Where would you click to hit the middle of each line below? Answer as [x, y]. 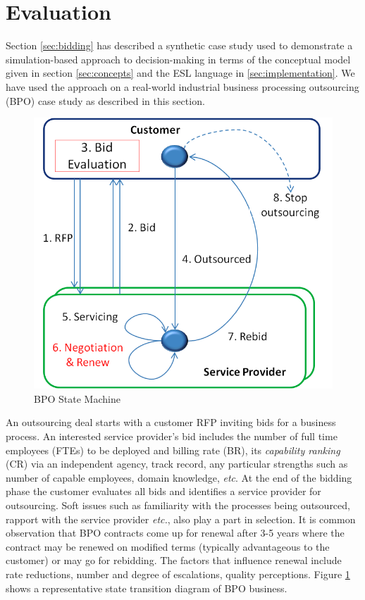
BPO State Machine [77, 398]
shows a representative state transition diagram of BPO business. [147, 588]
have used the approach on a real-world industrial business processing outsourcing [182, 86]
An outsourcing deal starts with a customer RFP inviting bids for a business [171, 422]
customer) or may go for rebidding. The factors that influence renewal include [174, 560]
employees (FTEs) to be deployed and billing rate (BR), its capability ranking [173, 450]
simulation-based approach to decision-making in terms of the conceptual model [178, 59]
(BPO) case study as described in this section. [105, 100]
